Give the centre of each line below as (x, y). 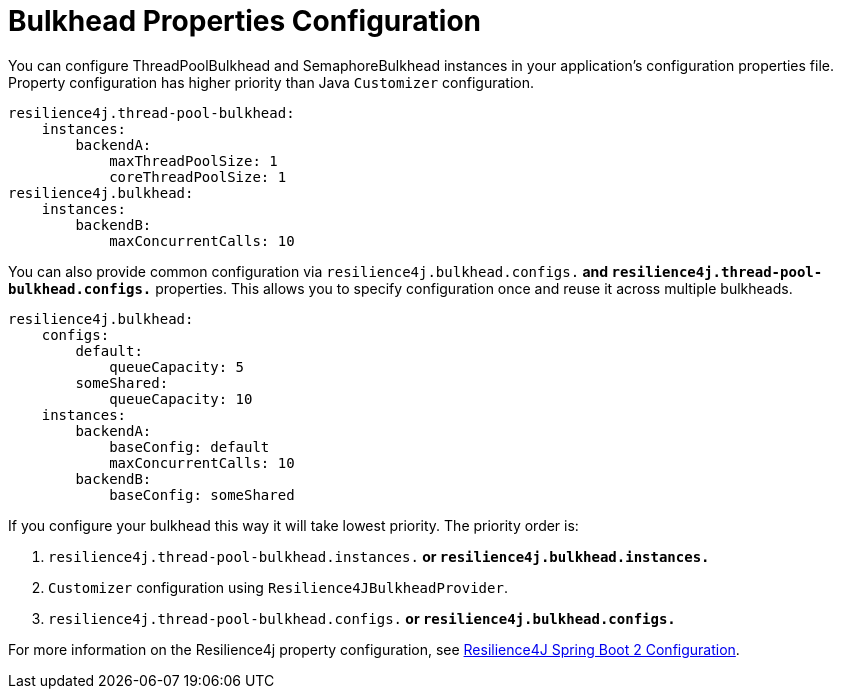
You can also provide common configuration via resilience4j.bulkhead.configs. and (308, 271)
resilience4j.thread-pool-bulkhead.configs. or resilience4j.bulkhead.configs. (362, 618)
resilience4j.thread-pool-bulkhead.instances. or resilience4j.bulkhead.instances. (379, 556)
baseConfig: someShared (202, 494)
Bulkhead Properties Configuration (244, 21)
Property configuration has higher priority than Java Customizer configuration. (271, 82)
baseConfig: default (189, 446)
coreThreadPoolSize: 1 (198, 176)
